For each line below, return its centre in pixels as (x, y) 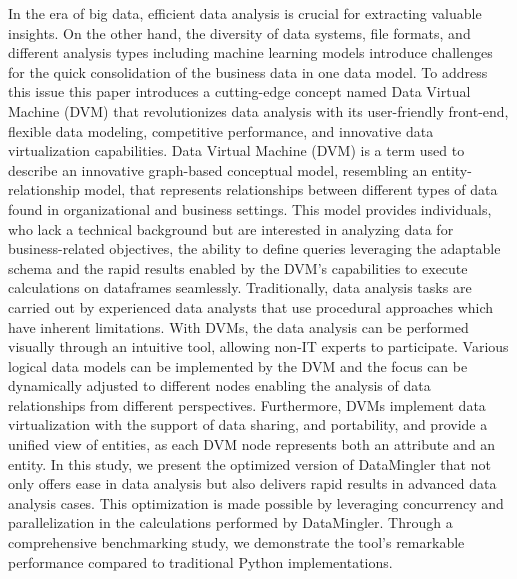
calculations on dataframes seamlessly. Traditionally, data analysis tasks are (240, 287)
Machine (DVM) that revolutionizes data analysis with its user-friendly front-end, (258, 110)
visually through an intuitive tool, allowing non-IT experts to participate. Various (258, 346)
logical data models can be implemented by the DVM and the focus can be (238, 365)
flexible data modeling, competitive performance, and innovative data (221, 130)
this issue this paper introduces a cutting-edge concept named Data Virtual (239, 91)
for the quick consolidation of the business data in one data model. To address (248, 71)
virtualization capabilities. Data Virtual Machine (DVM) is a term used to (236, 150)
